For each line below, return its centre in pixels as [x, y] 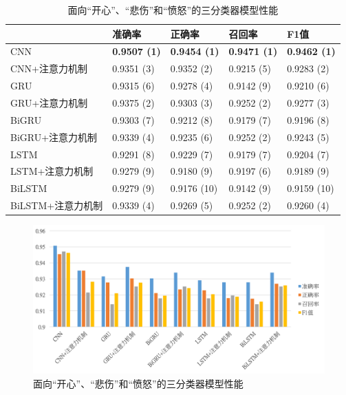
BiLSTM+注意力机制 [57, 205]
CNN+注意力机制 [49, 68]
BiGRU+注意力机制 [54, 137]
